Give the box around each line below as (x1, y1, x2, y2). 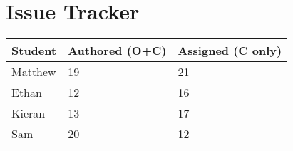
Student (11, 42, 57, 59)
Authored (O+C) (68, 42, 167, 59)
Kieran (11, 105, 46, 122)
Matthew (11, 63, 56, 80)
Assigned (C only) (178, 42, 282, 59)
